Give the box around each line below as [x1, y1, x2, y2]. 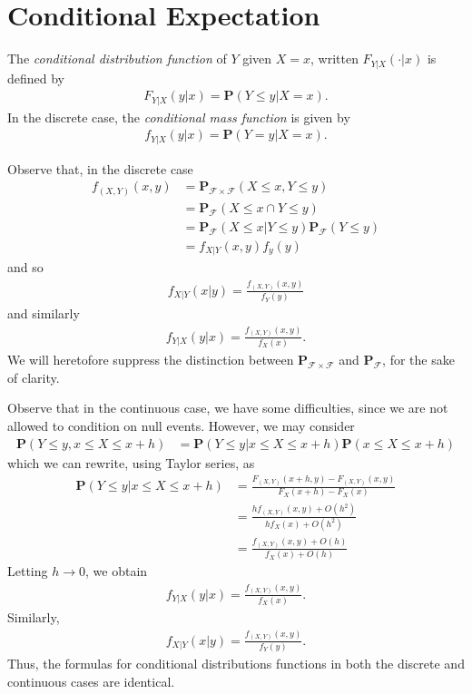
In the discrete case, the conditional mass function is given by [7, 107, 350, 126]
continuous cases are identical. [7, 671, 175, 690]
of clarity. [7, 367, 60, 386]
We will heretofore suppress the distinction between [7, 350, 294, 369]
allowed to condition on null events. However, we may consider [7, 415, 355, 435]
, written [310, 49, 359, 68]
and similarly [7, 304, 80, 323]
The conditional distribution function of [7, 49, 227, 68]
